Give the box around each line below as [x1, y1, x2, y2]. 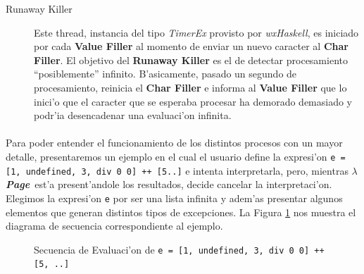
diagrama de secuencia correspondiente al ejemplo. [6, 218, 223, 233]
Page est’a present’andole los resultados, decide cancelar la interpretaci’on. [6, 177, 332, 192]
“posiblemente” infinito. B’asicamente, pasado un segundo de [34, 66, 297, 81]
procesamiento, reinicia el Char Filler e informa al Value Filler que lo [34, 80, 347, 94]
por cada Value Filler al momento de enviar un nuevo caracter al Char [34, 39, 349, 54]
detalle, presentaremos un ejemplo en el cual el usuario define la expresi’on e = [6, 149, 346, 163]
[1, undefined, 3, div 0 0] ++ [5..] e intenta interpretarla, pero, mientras [6, 163, 349, 178]
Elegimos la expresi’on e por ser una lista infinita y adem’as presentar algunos [6, 190, 343, 205]
